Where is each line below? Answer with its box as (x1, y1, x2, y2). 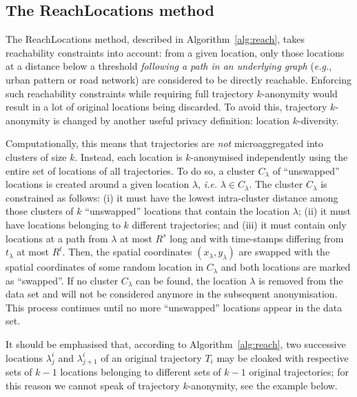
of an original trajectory (101, 350, 202, 365)
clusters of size (6, 149, 67, 164)
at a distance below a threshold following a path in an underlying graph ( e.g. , (6, 59, 332, 73)
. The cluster (249, 177, 303, 191)
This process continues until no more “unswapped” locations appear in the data (6, 300, 343, 314)
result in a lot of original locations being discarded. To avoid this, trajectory (6, 99, 327, 114)
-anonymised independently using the (190, 149, 348, 164)
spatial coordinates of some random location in (6, 260, 203, 274)
